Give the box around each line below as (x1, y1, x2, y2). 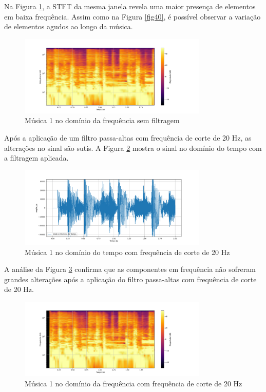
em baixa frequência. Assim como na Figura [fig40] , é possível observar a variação (4, 11, 261, 22)
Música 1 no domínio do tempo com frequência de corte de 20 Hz (25, 246, 230, 257)
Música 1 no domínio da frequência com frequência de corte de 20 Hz (25, 378, 242, 388)
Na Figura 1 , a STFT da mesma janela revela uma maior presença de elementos (4, 1, 256, 11)
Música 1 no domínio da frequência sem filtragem (25, 115, 180, 126)
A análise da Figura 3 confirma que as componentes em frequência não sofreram (4, 264, 256, 275)
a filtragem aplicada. (4, 152, 69, 163)
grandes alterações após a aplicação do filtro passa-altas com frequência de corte (4, 273, 257, 284)
